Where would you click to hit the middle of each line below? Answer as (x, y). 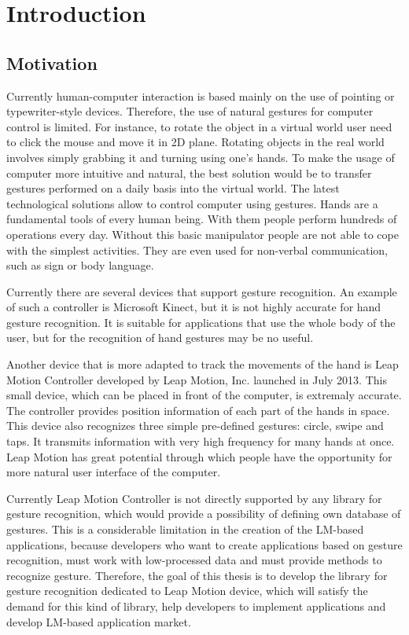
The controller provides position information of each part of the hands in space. (198, 410)
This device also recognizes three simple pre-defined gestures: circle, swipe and (195, 426)
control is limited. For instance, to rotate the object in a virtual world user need (199, 126)
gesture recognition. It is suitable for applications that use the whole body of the (201, 322)
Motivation (52, 62)
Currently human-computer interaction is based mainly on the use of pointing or (201, 95)
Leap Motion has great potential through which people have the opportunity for (199, 456)
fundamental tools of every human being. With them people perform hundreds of (202, 219)
